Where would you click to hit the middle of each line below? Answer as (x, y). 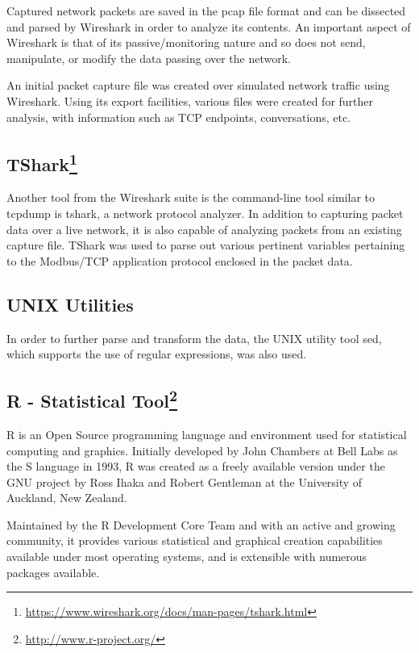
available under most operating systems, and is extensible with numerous (187, 557)
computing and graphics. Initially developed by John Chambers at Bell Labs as (202, 450)
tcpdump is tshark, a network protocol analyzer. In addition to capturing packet (205, 213)
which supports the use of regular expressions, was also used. (157, 354)
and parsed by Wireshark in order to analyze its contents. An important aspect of (209, 26)
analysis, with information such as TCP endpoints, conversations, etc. (179, 117)
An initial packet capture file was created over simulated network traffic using (198, 85)
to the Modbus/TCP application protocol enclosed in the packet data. (180, 260)
